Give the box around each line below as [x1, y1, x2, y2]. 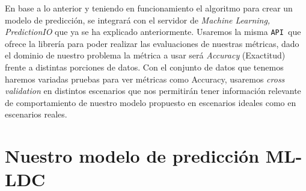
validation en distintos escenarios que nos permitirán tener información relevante [5, 84, 301, 97]
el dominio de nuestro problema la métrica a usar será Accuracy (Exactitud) [5, 49, 286, 61]
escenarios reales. [5, 108, 67, 121]
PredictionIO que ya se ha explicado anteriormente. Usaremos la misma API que [5, 25, 301, 38]
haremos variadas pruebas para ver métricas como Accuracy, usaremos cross [5, 72, 285, 85]
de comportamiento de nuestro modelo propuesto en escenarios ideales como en [5, 96, 296, 108]
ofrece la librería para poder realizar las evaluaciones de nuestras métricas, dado [5, 37, 299, 49]
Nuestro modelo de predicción [5, 143, 260, 168]
